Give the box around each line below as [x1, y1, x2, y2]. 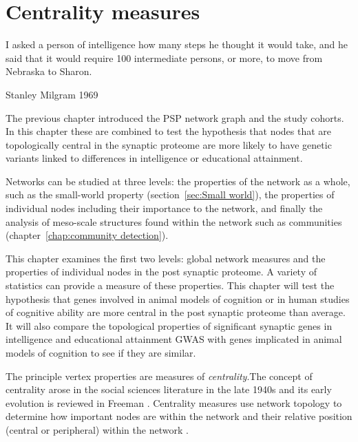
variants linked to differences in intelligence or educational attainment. [6, 151, 303, 165]
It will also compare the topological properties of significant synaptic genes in [6, 318, 333, 333]
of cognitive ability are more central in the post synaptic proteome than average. [6, 305, 346, 319]
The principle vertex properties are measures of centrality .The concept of [6, 368, 313, 383]
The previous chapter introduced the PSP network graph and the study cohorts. [6, 110, 344, 125]
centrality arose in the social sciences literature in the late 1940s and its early [6, 382, 332, 397]
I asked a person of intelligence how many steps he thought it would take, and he [6, 37, 348, 52]
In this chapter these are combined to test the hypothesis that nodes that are [6, 124, 332, 138]
